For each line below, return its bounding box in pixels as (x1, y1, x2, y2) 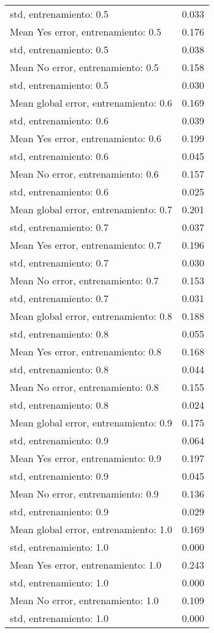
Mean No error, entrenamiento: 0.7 (10, 273, 159, 287)
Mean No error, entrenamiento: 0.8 (10, 380, 159, 394)
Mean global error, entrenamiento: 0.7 (10, 202, 172, 216)
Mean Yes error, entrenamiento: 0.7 (10, 238, 161, 252)
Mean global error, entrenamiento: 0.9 (10, 415, 172, 430)
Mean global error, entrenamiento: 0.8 (10, 309, 172, 323)
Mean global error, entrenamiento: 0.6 (10, 96, 172, 110)
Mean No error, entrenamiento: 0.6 (10, 167, 159, 181)
